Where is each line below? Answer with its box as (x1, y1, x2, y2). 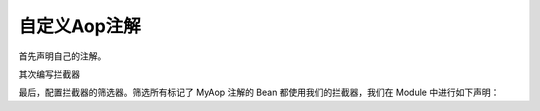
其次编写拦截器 (18, 68, 80, 80)
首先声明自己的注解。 (18, 50, 107, 62)
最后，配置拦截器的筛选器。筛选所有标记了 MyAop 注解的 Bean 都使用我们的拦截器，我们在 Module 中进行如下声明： (18, 86, 500, 99)
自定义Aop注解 (18, 15, 142, 37)
